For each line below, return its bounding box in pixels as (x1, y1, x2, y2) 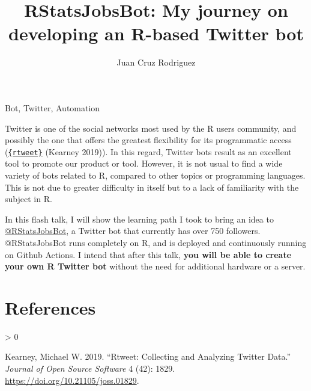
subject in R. (5, 192, 52, 205)
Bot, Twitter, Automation (5, 101, 100, 114)
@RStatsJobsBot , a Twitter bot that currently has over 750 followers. (5, 224, 261, 237)
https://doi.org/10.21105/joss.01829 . (5, 374, 139, 386)
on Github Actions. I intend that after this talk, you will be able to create (5, 248, 292, 260)
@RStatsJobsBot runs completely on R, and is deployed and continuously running (5, 236, 307, 248)
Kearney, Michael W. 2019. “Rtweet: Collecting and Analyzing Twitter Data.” (5, 350, 291, 363)
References (5, 295, 96, 319)
